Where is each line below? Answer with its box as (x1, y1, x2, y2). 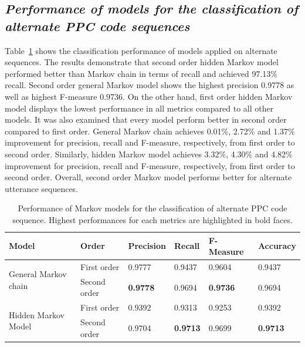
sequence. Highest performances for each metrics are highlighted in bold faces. (12, 213, 293, 225)
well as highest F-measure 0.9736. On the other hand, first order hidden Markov (5, 90, 293, 102)
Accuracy (257, 240, 296, 252)
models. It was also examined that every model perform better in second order (5, 113, 287, 126)
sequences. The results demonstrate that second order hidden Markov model (5, 56, 279, 68)
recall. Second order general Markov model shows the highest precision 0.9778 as (5, 79, 294, 91)
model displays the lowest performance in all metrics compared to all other (5, 102, 274, 114)
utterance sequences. (5, 182, 79, 194)
